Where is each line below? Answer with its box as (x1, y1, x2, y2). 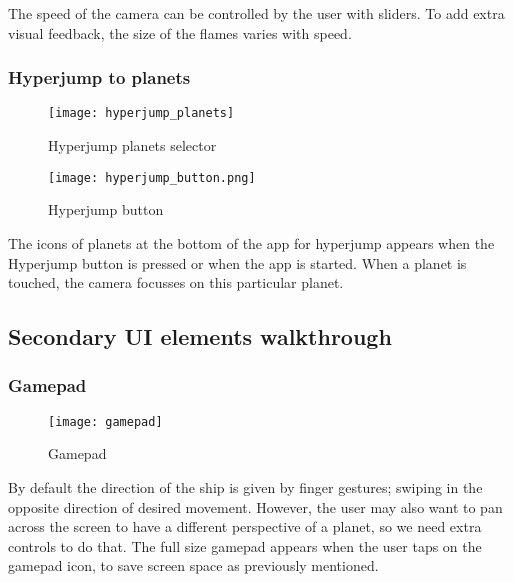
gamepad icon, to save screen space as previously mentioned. (8, 555, 379, 576)
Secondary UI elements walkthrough (8, 321, 392, 352)
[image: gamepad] (48, 414, 163, 429)
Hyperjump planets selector (48, 135, 217, 156)
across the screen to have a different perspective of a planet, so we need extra (8, 516, 482, 537)
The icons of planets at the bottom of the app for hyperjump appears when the (8, 232, 495, 253)
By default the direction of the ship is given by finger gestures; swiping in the (8, 476, 483, 497)
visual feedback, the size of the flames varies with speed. (8, 22, 352, 43)
